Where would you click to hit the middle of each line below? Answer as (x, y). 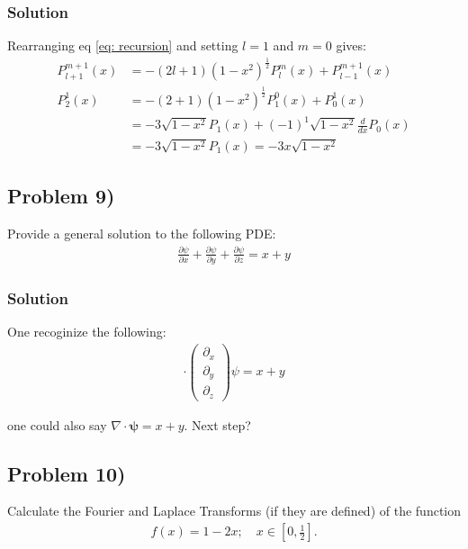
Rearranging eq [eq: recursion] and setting (123, 45)
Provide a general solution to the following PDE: (142, 233)
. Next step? (217, 424)
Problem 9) (61, 196)
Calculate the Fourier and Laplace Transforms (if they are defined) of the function (234, 511)
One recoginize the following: (87, 332)
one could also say (57, 424)
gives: (351, 45)
